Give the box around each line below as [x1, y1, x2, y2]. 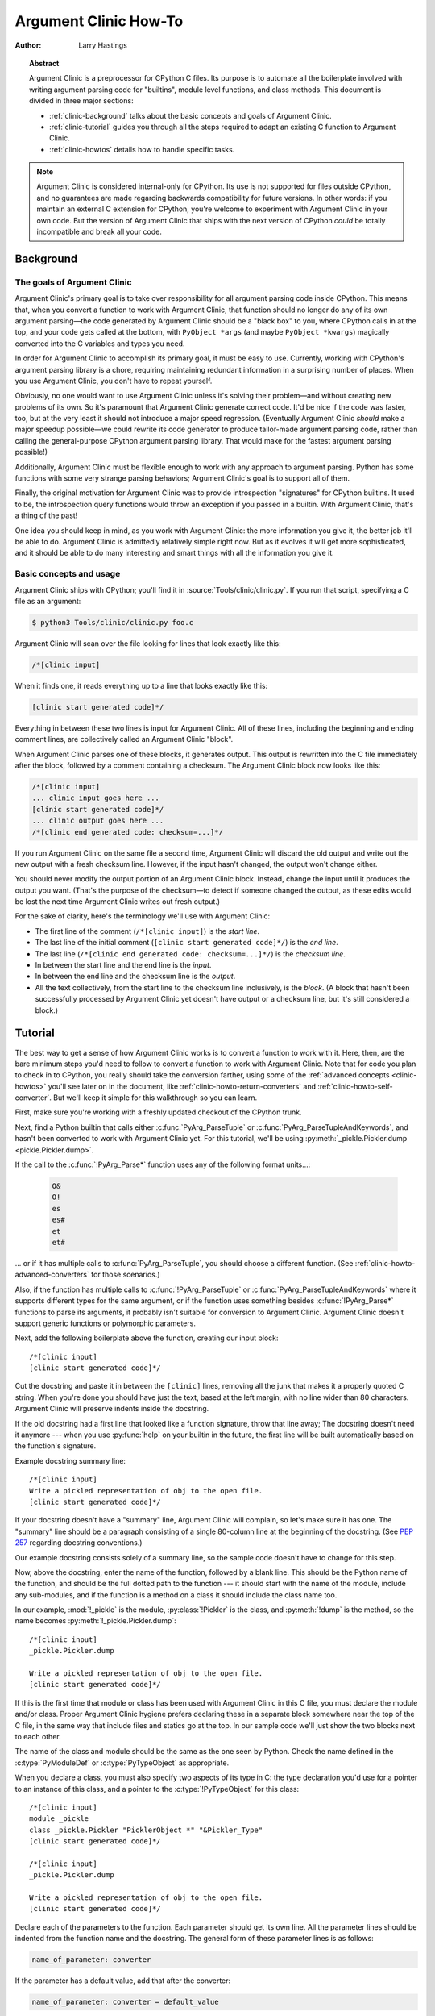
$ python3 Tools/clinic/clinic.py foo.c [31, 618, 193, 627]
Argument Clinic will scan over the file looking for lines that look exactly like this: [14, 638, 281, 648]
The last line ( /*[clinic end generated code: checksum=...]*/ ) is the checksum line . [35, 948, 346, 959]
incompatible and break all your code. [36, 227, 163, 237]
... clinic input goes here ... [31, 793, 160, 802]
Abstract [29, 58, 60, 68]
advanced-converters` [14, 1270, 90, 1280]
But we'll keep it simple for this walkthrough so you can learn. [53, 1093, 258, 1102]
